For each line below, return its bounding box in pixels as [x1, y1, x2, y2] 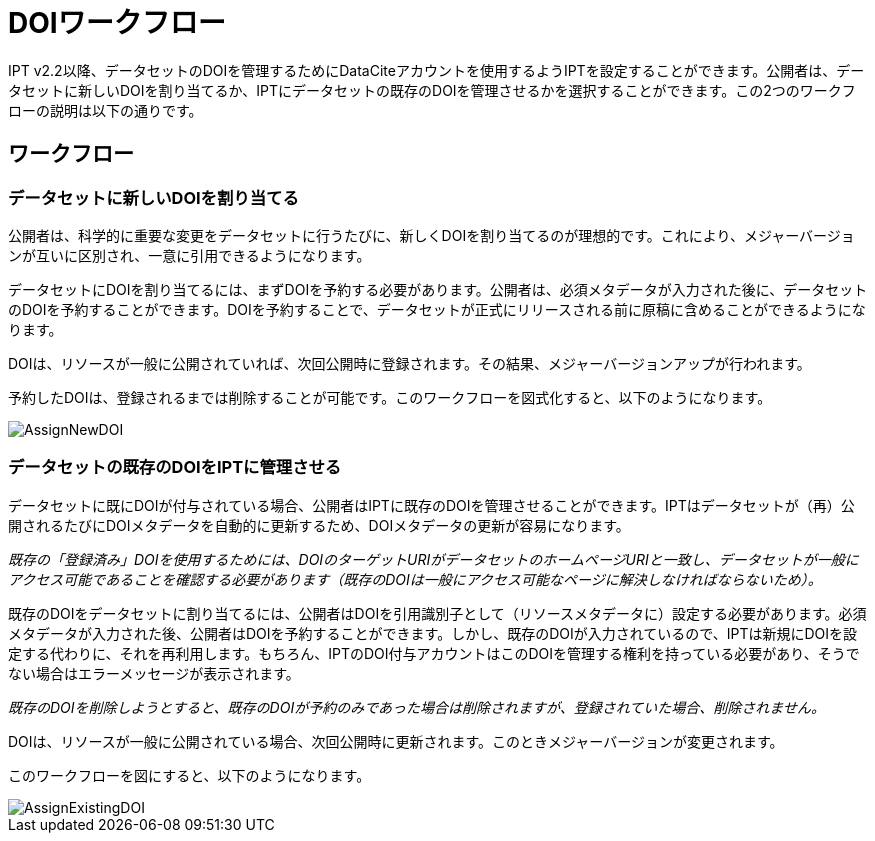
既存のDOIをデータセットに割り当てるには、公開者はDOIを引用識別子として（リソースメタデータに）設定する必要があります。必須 [8, 604, 867, 622]
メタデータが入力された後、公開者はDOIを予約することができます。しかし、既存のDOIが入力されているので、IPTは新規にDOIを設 [8, 624, 858, 642]
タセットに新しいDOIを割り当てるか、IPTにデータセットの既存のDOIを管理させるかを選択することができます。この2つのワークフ [8, 81, 856, 99]
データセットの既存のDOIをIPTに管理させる [8, 457, 342, 478]
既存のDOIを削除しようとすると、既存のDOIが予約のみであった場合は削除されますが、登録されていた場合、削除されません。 [8, 698, 825, 716]
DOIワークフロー [8, 6, 226, 40]
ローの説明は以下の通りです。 [8, 101, 203, 119]
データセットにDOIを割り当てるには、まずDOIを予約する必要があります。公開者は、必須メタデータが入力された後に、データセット [8, 280, 868, 298]
